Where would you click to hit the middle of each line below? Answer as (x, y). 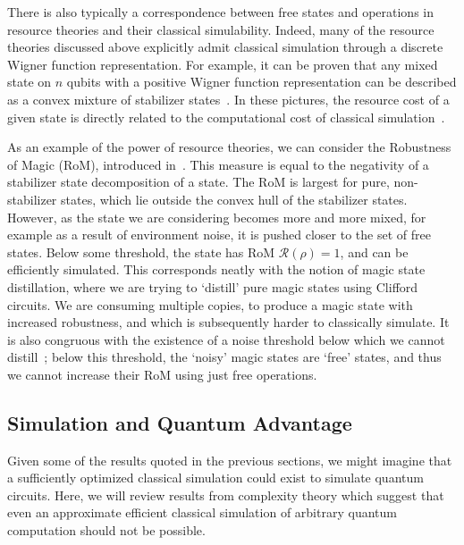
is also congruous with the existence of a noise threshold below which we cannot (226, 339)
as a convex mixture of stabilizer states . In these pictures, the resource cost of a (228, 99)
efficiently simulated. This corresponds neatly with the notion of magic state (216, 269)
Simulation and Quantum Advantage (180, 422)
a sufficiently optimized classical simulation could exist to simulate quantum (215, 478)
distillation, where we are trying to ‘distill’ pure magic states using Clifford (213, 286)
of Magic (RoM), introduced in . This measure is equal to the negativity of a (218, 164)
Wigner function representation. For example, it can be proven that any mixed (223, 64)
